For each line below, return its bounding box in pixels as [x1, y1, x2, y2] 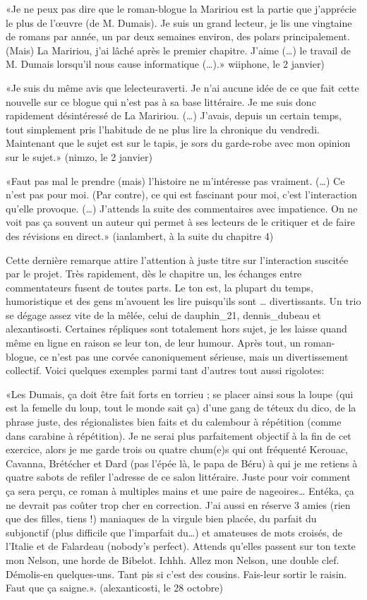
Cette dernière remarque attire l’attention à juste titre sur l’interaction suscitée [6, 252, 349, 267]
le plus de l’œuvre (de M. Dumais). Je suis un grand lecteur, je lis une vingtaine [6, 15, 352, 30]
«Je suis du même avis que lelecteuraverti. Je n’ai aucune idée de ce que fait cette [6, 80, 359, 95]
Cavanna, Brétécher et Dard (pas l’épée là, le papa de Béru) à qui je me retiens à [6, 455, 358, 470]
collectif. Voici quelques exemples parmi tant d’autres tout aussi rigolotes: [6, 363, 325, 378]
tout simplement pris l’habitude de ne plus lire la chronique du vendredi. [6, 121, 320, 136]
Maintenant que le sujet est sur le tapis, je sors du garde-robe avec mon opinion [6, 136, 351, 150]
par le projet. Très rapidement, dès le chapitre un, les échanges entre [6, 266, 302, 281]
